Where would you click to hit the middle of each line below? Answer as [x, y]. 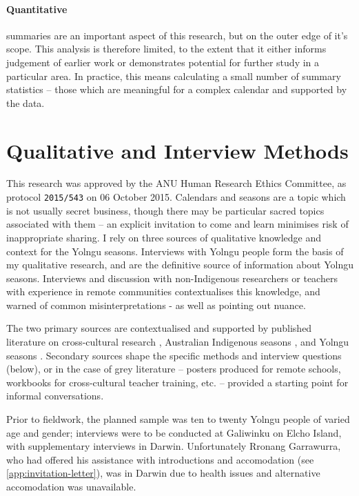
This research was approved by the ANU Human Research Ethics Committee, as [176, 183]
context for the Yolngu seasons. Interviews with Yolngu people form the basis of [175, 251]
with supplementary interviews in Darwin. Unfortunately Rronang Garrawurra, [174, 446]
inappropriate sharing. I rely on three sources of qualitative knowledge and [164, 237]
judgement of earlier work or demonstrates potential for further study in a [163, 62]
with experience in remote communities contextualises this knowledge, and [163, 291]
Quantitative [37, 9]
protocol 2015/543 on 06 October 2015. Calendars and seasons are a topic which [176, 197]
